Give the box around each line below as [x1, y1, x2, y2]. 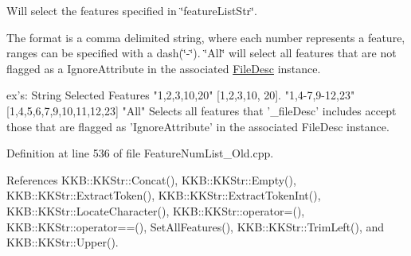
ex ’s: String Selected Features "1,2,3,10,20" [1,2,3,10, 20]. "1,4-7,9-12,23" [6, 87, 355, 103]
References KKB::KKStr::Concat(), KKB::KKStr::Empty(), [6, 171, 296, 188]
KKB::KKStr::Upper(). [6, 234, 119, 250]
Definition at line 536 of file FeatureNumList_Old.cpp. [6, 145, 274, 161]
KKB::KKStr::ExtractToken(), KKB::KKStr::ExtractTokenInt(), [6, 187, 321, 204]
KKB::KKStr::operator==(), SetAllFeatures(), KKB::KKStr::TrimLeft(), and [6, 218, 385, 235]
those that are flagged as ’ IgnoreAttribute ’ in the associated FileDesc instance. [6, 118, 389, 134]
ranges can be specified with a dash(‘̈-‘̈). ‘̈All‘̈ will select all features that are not [6, 45, 397, 61]
